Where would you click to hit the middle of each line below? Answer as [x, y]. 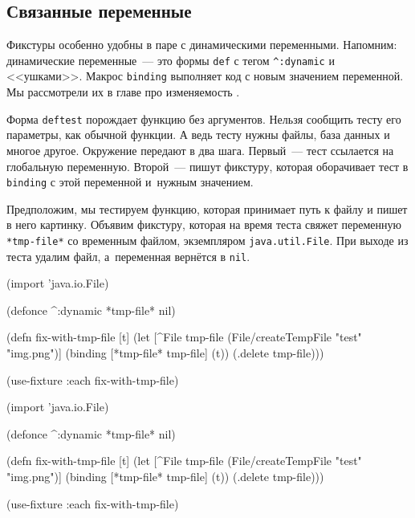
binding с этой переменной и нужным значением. [130, 182]
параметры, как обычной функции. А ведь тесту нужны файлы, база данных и [198, 135]
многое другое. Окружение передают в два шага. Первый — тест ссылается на [200, 150]
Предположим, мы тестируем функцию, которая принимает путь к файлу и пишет [207, 208]
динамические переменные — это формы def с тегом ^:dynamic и [171, 60]
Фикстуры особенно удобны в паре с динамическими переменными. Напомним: [202, 45]
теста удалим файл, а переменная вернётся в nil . [128, 256]
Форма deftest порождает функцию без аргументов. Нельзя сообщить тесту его [204, 118]
